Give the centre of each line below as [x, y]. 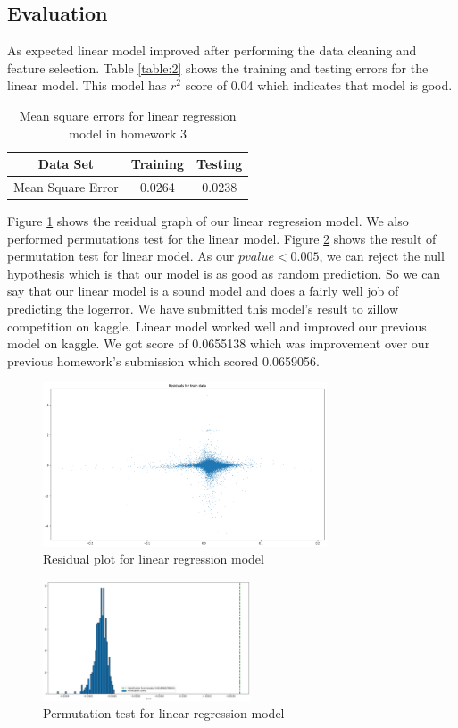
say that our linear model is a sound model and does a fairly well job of [203, 291]
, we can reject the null [382, 256]
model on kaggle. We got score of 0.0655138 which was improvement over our [219, 343]
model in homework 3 [128, 133]
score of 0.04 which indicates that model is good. [319, 85]
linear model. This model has [87, 85]
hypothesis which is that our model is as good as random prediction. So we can [224, 273]
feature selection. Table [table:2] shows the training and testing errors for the [218, 67]
